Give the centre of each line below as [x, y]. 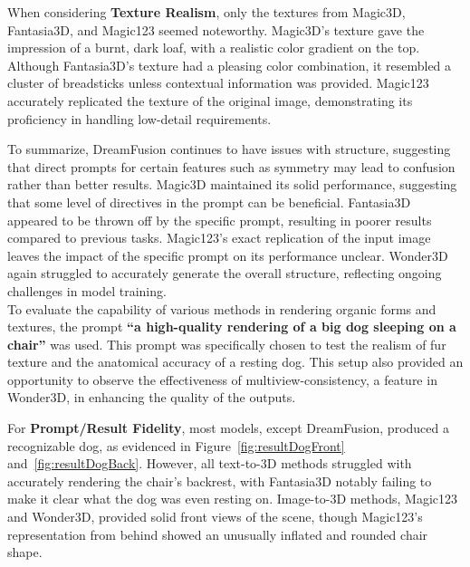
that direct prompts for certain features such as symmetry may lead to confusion [231, 166]
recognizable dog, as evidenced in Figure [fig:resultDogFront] [176, 445]
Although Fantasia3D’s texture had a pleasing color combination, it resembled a [230, 65]
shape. [25, 552]
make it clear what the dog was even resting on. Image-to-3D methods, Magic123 [233, 499]
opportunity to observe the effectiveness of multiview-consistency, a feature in [222, 379]
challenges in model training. [87, 290]
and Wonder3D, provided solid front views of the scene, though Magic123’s [215, 517]
